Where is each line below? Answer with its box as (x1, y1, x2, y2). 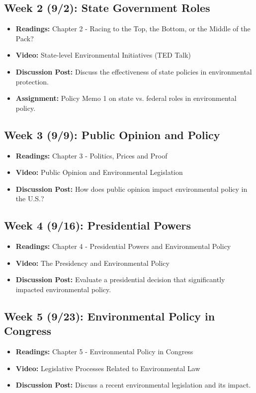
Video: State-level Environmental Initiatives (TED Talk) (15, 50, 191, 60)
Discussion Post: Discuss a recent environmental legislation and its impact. (15, 380, 251, 390)
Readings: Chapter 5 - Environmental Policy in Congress (15, 346, 193, 357)
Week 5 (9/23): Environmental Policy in (4, 308, 215, 323)
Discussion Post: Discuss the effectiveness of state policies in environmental (15, 66, 252, 77)
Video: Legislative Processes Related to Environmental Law (15, 363, 200, 373)
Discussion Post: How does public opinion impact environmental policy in (15, 183, 248, 194)
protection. (15, 76, 49, 86)
